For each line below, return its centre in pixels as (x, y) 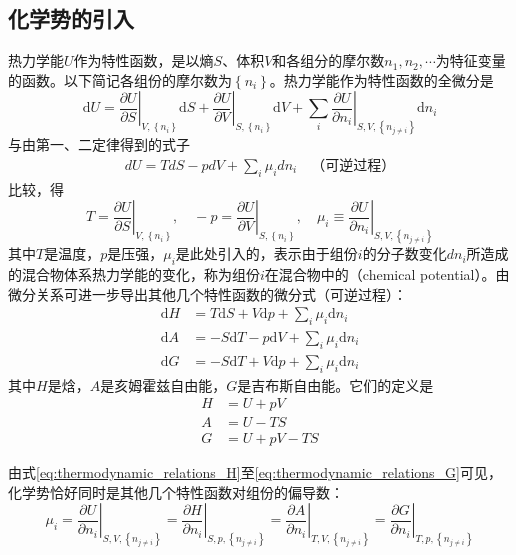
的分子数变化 (404, 253)
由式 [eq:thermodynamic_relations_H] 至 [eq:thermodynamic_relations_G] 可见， (255, 472)
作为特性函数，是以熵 (143, 60)
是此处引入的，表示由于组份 (266, 253)
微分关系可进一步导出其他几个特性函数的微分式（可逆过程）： (207, 293)
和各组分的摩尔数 (328, 60)
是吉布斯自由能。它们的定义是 (335, 384)
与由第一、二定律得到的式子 (99, 144)
